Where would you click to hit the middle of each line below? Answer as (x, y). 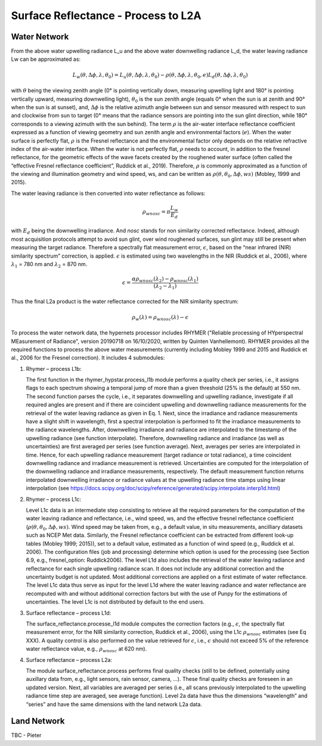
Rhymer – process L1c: (54, 499)
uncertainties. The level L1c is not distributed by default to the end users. (115, 602)
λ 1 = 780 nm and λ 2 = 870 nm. (49, 264)
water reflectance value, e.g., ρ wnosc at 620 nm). (86, 649)
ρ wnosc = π (157, 213)
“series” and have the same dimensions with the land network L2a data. (114, 704)
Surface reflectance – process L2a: (69, 660)
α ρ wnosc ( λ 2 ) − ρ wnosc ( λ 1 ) (165, 279)
